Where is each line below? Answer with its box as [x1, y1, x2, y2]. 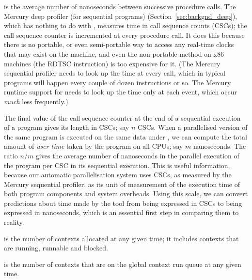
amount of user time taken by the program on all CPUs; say [4, 141, 183, 151]
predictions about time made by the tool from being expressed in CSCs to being [4, 198, 242, 208]
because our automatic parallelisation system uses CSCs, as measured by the [4, 170, 232, 180]
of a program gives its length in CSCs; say [4, 122, 129, 132]
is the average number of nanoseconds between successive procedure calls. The [4, 1, 236, 11]
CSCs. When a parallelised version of [137, 122, 248, 132]
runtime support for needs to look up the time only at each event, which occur [4, 87, 237, 97]
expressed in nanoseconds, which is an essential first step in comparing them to [4, 207, 239, 218]
